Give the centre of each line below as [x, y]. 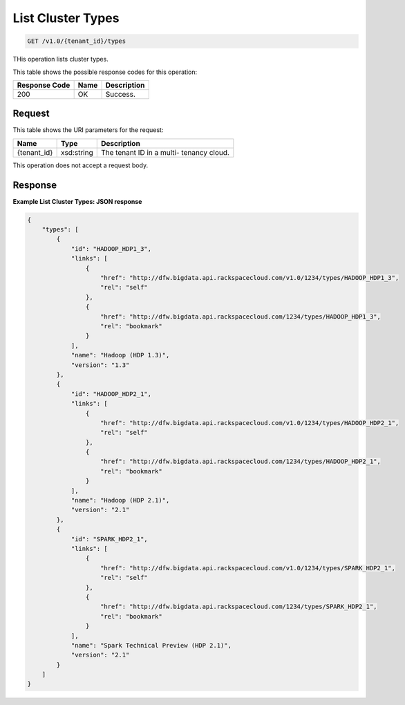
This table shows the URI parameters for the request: [88, 130]
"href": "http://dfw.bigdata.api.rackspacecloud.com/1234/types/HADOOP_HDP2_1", [241, 462]
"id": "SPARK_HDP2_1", [109, 539]
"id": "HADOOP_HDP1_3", [111, 248]
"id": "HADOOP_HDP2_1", [111, 394]
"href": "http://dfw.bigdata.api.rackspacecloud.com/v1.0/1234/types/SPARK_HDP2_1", [248, 568]
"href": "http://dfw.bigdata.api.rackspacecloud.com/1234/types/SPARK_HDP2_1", [239, 607]
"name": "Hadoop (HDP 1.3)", [120, 355]
